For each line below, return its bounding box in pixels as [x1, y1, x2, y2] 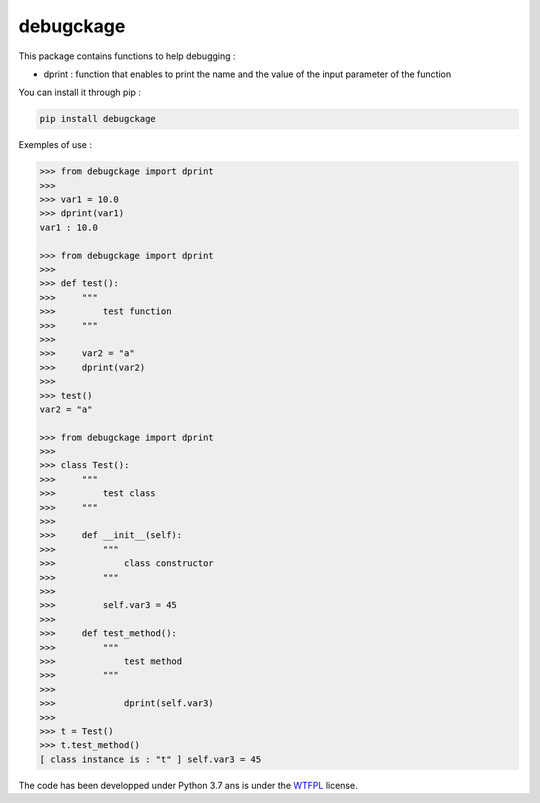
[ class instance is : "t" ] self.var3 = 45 [39, 753, 262, 765]
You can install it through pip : [18, 86, 142, 99]
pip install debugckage [39, 113, 157, 125]
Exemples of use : [18, 139, 92, 151]
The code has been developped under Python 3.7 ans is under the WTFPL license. [18, 779, 359, 791]
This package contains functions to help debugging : [18, 50, 236, 62]
